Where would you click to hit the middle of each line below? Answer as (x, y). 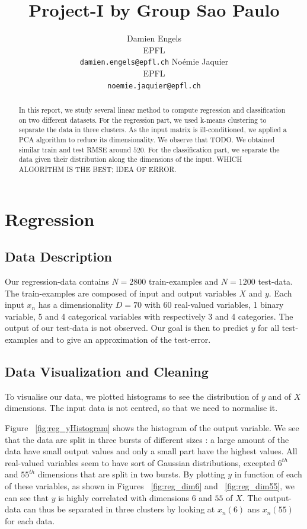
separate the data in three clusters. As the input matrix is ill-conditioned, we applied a (153, 130)
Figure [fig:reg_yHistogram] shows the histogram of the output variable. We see (152, 427)
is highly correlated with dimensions (124, 497)
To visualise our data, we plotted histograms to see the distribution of (132, 396)
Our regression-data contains (57, 281)
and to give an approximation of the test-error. (126, 339)
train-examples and (183, 281)
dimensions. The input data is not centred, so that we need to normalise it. (141, 408)
